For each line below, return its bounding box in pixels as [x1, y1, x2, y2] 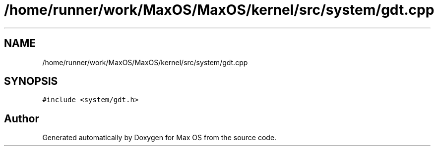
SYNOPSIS [4, 75, 58, 88]
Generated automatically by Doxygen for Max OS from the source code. [42, 133, 277, 142]
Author [4, 112, 39, 125]
